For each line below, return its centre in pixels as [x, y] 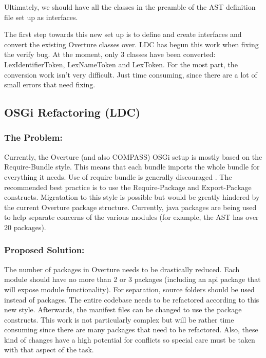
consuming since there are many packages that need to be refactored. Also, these [131, 329]
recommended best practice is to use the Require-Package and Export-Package [128, 187]
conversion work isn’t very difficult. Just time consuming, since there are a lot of [131, 74]
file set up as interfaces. [41, 17]
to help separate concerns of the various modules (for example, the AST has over [131, 217]
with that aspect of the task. [49, 350]
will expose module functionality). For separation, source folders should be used [129, 289]
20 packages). [25, 227]
